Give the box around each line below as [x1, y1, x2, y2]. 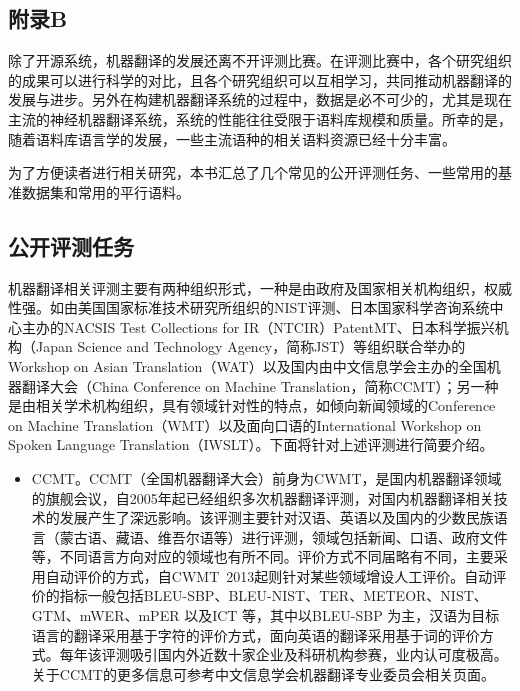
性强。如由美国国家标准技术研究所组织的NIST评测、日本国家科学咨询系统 [8, 297, 490, 318]
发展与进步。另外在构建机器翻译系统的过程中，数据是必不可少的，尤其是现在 [8, 89, 512, 110]
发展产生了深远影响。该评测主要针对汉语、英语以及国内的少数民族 [59, 507, 494, 528]
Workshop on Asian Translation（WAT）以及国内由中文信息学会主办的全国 [8, 355, 487, 376]
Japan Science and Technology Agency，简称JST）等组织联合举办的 [35, 336, 466, 357]
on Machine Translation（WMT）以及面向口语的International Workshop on [8, 414, 482, 435]
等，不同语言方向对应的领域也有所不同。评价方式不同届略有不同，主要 [31, 546, 494, 567]
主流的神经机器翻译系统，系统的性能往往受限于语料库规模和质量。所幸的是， [8, 108, 512, 129]
